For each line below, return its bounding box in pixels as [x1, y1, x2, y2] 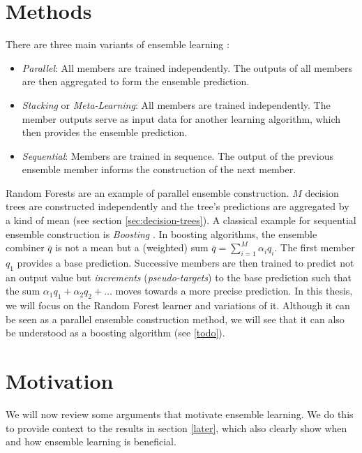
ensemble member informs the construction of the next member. [22, 162, 296, 177]
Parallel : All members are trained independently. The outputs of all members [22, 60, 352, 75]
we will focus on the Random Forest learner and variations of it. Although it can [6, 298, 350, 313]
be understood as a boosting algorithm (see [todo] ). [6, 325, 225, 340]
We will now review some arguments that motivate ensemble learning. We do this [6, 407, 354, 422]
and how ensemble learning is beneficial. [6, 434, 176, 449]
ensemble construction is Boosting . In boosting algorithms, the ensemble [6, 226, 317, 241]
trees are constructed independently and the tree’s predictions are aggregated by [6, 199, 349, 214]
